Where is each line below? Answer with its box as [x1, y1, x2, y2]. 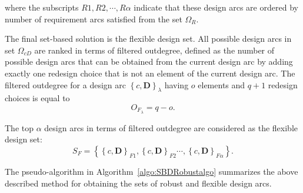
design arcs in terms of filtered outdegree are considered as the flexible [44, 121, 298, 134]
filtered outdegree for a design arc [5, 78, 126, 91]
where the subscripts [5, 1, 79, 13]
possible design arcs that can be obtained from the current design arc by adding [5, 55, 293, 68]
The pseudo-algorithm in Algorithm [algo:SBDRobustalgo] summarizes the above [5, 165, 298, 177]
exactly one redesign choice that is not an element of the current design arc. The [5, 66, 295, 79]
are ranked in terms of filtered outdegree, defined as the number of [34, 44, 275, 56]
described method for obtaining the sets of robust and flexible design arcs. [5, 177, 272, 189]
